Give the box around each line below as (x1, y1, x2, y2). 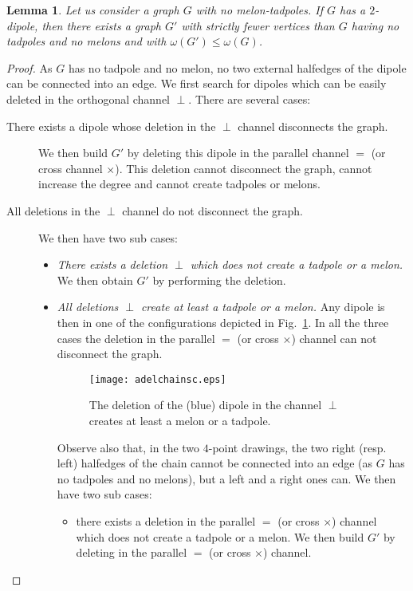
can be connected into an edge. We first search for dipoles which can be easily (6, 75, 387, 92)
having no (351, 17, 399, 33)
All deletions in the (6, 202, 100, 219)
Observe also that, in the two (57, 439, 200, 455)
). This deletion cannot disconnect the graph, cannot (115, 160, 372, 176)
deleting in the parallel (76, 544, 187, 561)
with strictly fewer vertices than (181, 17, 335, 33)
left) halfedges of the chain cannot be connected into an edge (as (57, 455, 373, 471)
